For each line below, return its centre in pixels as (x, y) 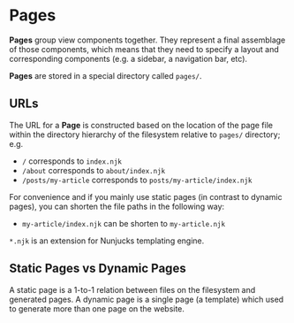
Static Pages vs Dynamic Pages (98, 269)
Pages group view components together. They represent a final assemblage (147, 40)
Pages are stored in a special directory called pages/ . (106, 75)
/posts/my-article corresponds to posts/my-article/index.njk (137, 180)
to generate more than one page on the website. (97, 308)
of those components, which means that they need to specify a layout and (144, 49)
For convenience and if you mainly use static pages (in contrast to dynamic (146, 196)
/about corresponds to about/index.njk (94, 170)
